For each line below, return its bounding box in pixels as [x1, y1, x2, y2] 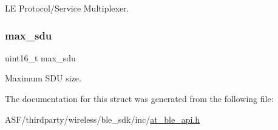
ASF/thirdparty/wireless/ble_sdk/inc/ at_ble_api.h [5, 112, 200, 125]
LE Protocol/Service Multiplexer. [5, 2, 129, 14]
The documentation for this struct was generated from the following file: [5, 92, 274, 104]
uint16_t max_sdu [5, 51, 76, 64]
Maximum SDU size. [5, 72, 81, 84]
